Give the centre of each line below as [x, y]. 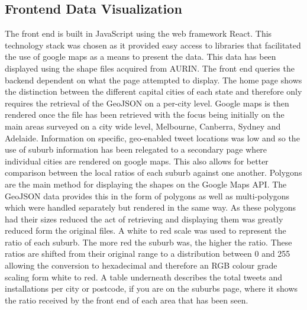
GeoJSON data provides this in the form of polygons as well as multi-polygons [147, 196]
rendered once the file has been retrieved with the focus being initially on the [145, 114]
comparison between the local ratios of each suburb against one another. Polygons [153, 172]
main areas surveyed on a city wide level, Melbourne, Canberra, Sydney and [143, 126]
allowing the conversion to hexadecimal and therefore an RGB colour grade [141, 265]
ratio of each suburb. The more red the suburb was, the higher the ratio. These [148, 242]
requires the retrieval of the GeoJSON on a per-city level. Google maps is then [147, 103]
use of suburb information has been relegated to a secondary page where [136, 149]
